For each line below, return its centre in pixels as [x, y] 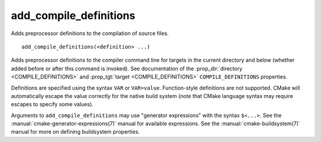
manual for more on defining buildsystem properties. [75, 132]
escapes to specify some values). [52, 105]
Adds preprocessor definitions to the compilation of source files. [90, 33]
